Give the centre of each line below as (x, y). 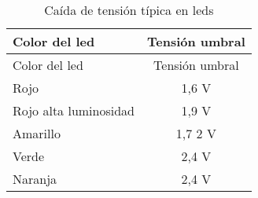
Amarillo (37, 133)
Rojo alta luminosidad (74, 110)
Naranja (35, 179)
